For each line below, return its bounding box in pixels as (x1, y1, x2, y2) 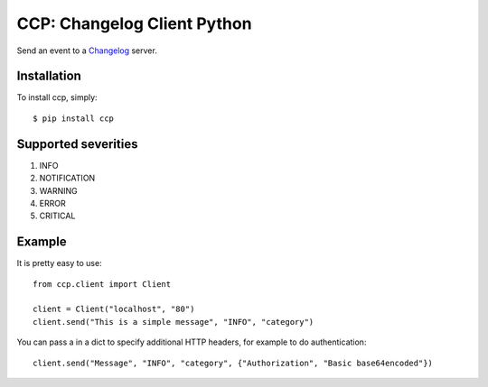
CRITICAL (39, 210, 76, 221)
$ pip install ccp (33, 113, 115, 124)
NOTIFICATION (39, 172, 96, 184)
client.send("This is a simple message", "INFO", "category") (33, 317, 314, 327)
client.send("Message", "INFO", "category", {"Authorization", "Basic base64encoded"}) (33, 357, 434, 368)
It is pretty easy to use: (16, 258, 103, 269)
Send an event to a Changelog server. (16, 45, 157, 56)
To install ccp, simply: (16, 92, 99, 103)
